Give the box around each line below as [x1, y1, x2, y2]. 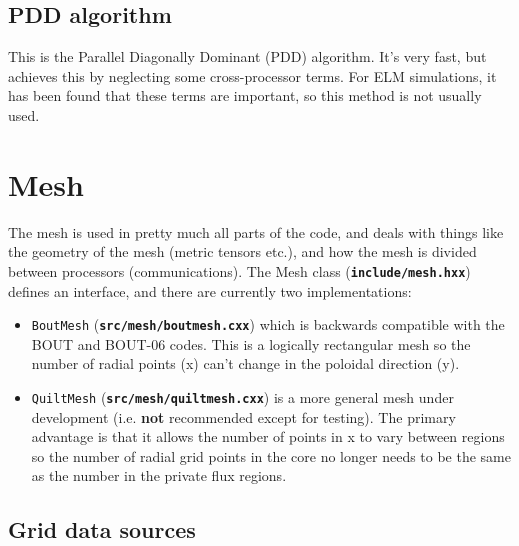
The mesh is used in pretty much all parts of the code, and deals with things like [8, 221, 504, 242]
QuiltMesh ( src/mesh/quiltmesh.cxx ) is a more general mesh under [31, 386, 454, 407]
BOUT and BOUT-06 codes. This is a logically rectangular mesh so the [31, 333, 471, 354]
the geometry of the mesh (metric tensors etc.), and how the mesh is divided [8, 241, 477, 262]
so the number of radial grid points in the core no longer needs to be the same [31, 445, 512, 466]
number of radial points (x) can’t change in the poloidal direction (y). [31, 353, 460, 374]
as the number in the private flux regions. [31, 465, 287, 486]
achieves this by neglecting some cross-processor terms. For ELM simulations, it [8, 65, 497, 86]
